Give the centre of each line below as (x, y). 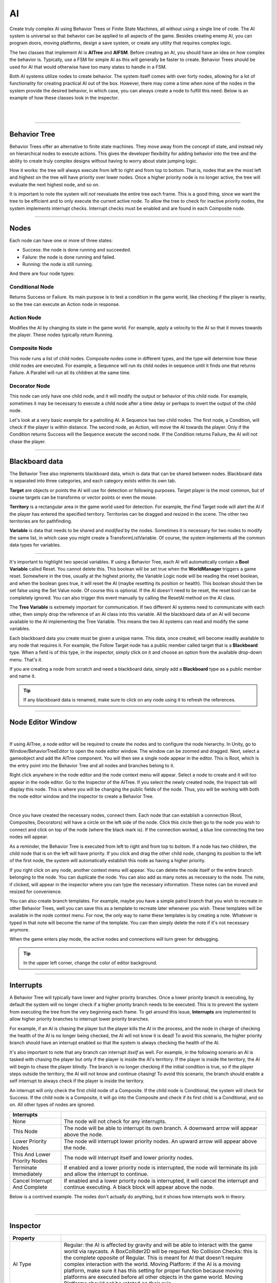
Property (24, 1238)
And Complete (30, 1187)
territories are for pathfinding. (41, 521)
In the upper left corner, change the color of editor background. (90, 963)
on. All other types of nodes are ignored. (52, 1105)
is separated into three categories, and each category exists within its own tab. (93, 481)
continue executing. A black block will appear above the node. (139, 1187)
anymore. (19, 929)
